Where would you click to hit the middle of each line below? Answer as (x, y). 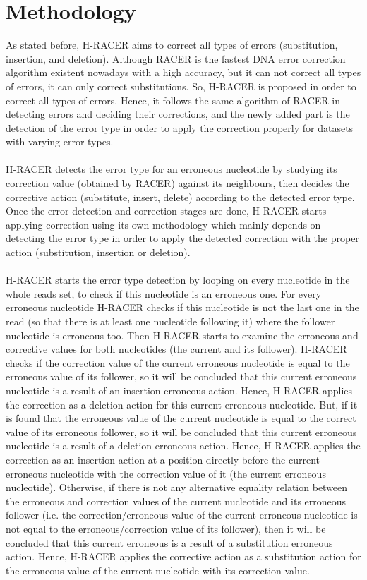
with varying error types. (60, 141)
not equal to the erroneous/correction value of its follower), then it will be (166, 528)
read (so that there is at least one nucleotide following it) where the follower (170, 321)
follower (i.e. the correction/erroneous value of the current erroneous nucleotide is (182, 515)
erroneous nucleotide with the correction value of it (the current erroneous (166, 473)
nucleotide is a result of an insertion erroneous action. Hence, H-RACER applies (179, 390)
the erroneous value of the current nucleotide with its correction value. (158, 570)
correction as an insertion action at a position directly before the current (163, 459)
